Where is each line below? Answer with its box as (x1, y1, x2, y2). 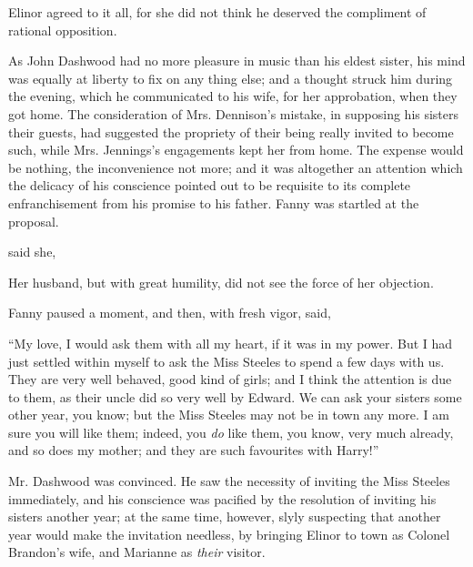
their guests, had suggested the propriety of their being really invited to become (8, 122, 454, 141)
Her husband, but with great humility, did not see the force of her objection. (8, 272, 434, 291)
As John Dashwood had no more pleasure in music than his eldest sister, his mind (8, 51, 466, 70)
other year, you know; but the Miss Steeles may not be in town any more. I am (8, 405, 449, 424)
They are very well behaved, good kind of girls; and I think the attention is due (8, 370, 452, 389)
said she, (8, 242, 56, 261)
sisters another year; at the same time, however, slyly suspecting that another (8, 507, 441, 526)
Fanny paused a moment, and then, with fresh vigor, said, (8, 303, 331, 322)
